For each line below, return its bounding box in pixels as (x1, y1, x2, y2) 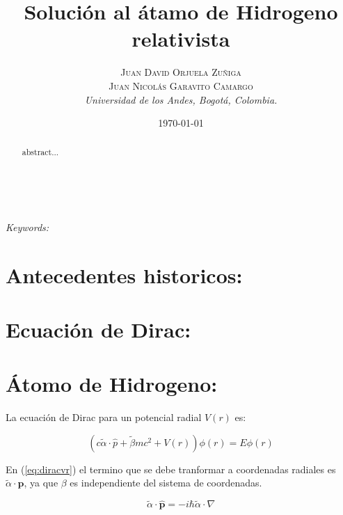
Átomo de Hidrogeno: (6, 370, 218, 398)
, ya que (24, 475, 58, 490)
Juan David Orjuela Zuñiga (120, 65, 241, 79)
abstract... (22, 146, 59, 158)
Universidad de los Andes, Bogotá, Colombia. (84, 92, 278, 106)
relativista (131, 24, 230, 53)
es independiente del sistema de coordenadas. (70, 475, 262, 490)
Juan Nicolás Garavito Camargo (109, 78, 253, 93)
